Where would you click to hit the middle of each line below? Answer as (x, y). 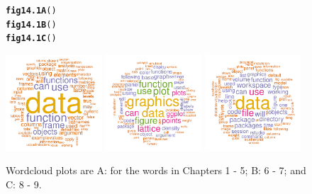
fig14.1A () (31, 11)
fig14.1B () (31, 24)
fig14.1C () (31, 39)
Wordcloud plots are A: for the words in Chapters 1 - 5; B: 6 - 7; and (156, 170)
